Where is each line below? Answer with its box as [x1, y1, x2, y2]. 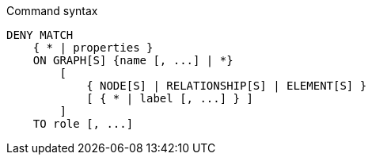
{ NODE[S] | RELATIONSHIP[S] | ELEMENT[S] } [86, 79, 367, 92]
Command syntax [6, 4, 98, 17]
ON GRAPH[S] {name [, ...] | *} [32, 54, 233, 67]
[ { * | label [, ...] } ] [86, 92, 253, 105]
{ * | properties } [32, 41, 154, 54]
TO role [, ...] [32, 117, 134, 130]
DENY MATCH [6, 29, 74, 41]
